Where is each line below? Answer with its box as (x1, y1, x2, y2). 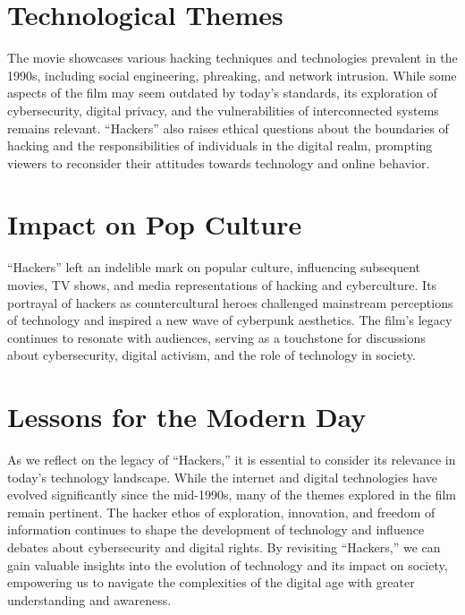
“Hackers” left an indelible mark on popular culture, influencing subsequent (7, 258, 421, 277)
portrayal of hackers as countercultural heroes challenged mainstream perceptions (7, 293, 453, 312)
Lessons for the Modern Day (7, 398, 367, 435)
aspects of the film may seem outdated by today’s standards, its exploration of (7, 83, 437, 102)
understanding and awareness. (7, 590, 172, 609)
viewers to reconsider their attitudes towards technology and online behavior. (7, 153, 430, 172)
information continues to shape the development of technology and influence (7, 520, 425, 539)
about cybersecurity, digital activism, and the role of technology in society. (7, 346, 416, 364)
